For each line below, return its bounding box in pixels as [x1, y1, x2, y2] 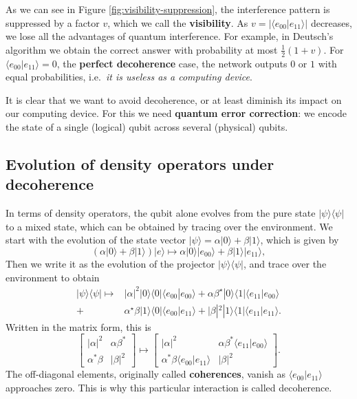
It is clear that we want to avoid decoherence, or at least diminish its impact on [6, 92, 342, 107]
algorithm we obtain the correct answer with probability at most [6, 42, 278, 56]
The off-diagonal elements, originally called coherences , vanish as [6, 367, 285, 381]
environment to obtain [6, 270, 100, 284]
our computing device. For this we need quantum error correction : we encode [6, 106, 347, 120]
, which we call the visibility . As [107, 15, 248, 30]
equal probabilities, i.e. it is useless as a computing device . [6, 69, 252, 84]
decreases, [310, 15, 352, 30]
